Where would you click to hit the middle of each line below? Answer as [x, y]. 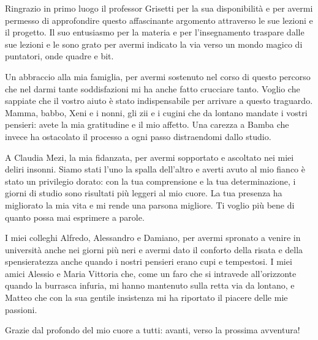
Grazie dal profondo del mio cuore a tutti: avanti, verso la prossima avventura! [153, 330]
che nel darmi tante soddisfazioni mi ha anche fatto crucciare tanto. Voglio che [153, 88]
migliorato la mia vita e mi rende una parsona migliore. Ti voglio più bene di [150, 205]
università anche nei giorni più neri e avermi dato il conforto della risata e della [154, 249]
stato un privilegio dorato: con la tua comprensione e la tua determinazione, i [150, 181]
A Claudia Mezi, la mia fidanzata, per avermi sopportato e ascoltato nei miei [150, 157]
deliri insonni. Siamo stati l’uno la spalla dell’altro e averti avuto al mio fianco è [155, 169]
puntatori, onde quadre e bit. [59, 56]
